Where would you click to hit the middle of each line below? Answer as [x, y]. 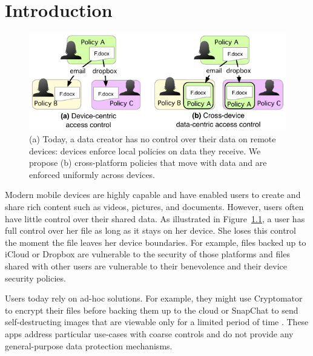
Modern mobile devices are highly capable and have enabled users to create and [153, 195]
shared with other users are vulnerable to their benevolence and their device [146, 265]
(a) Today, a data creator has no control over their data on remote [153, 139]
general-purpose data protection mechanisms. [89, 345]
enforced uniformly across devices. [92, 174]
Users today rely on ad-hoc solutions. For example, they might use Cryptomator [154, 298]
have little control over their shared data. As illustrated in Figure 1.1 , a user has [155, 218]
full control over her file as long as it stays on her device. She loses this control [150, 230]
